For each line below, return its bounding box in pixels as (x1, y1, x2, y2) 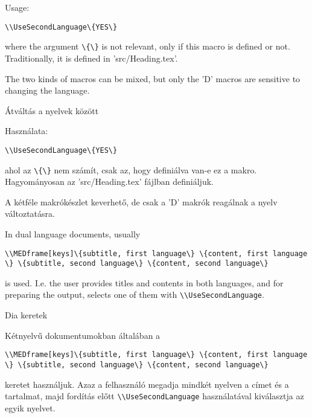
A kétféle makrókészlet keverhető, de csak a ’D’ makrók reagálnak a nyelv (5, 195, 278, 208)
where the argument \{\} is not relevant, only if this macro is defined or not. (5, 40, 290, 53)
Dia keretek (5, 309, 48, 321)
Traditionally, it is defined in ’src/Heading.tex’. (5, 51, 178, 64)
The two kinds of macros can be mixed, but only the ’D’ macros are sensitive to (5, 72, 301, 85)
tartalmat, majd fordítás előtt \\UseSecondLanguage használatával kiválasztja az (5, 390, 304, 402)
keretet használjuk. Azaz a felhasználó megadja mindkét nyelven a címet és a (5, 378, 289, 390)
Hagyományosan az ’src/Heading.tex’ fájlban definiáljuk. (5, 175, 214, 188)
